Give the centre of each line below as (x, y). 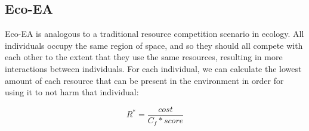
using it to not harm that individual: (72, 92)
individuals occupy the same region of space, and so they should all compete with (154, 45)
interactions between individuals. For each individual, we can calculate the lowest (153, 68)
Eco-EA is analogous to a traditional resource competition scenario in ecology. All (154, 34)
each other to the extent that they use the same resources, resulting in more (144, 57)
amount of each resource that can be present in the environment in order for (144, 80)
